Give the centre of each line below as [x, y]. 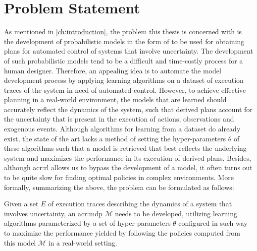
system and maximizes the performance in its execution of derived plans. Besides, [128, 157]
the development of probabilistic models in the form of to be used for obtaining [124, 41]
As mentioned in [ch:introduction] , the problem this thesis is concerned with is [123, 31]
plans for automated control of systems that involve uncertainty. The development [128, 51]
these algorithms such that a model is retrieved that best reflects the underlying [125, 148]
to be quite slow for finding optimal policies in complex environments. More [119, 177]
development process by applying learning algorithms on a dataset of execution [124, 80]
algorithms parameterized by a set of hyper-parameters [87, 223]
